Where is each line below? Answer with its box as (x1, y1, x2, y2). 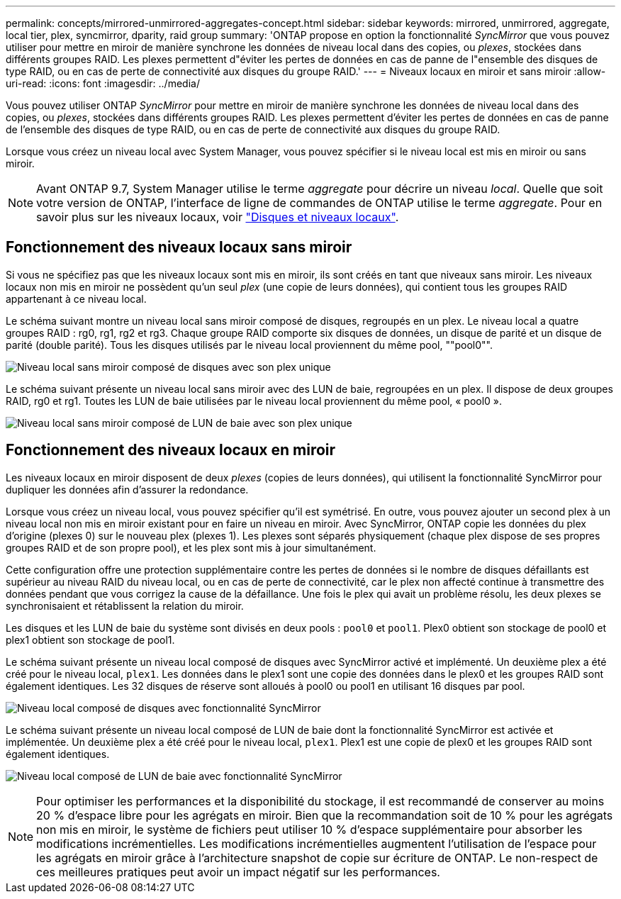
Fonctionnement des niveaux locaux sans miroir (6, 238, 352, 257)
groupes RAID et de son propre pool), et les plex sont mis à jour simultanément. (6, 541, 376, 554)
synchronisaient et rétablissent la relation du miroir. (6, 599, 244, 612)
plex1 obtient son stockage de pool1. (6, 633, 175, 646)
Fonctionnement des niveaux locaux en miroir (6, 441, 336, 459)
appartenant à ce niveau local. (6, 292, 147, 305)
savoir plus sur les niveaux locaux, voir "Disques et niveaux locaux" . (36, 210, 399, 224)
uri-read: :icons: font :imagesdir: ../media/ (6, 77, 200, 89)
